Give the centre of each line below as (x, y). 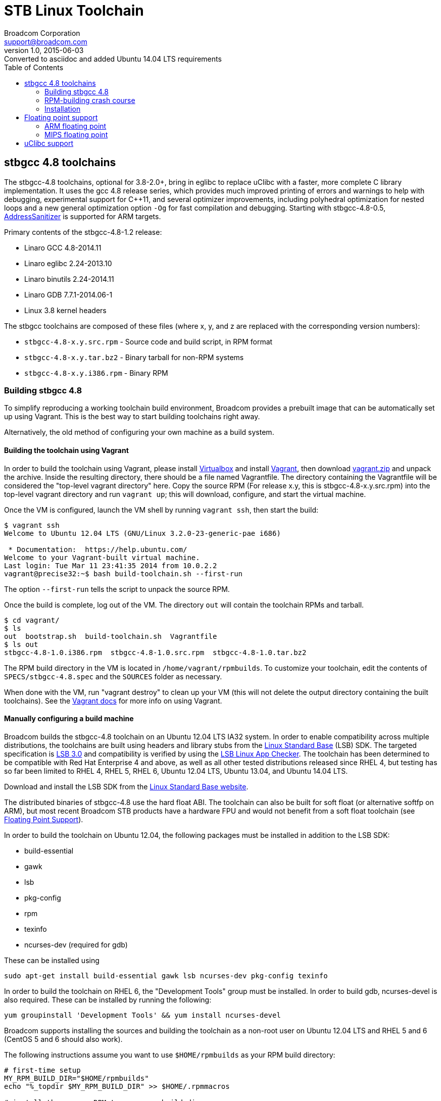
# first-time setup (42, 1070)
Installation (63, 109)
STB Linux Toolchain (74, 11)
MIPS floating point (76, 134)
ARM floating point (76, 126)
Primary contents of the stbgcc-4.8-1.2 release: (83, 232)
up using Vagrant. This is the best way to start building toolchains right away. (132, 417)
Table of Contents (34, 67)
